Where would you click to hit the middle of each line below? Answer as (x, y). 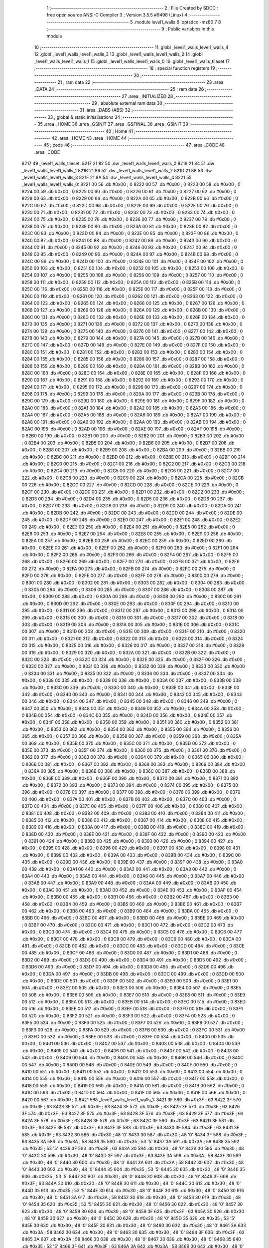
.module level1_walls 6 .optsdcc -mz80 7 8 (177, 22)
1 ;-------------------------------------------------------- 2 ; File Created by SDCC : (133, 8)
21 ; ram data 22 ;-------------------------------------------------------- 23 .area (140, 82)
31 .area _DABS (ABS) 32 (105, 110)
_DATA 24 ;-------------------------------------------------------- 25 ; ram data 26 (119, 89)
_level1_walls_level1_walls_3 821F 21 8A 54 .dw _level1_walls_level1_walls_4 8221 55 (107, 177)
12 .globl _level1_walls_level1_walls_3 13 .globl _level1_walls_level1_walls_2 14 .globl (118, 54)
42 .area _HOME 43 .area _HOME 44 (89, 138)
